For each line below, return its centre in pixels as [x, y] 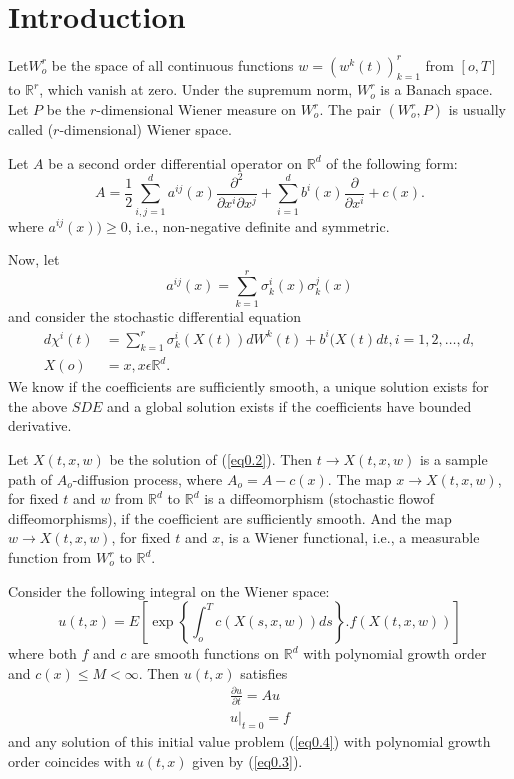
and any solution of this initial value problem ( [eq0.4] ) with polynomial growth [249, 741]
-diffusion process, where [147, 478]
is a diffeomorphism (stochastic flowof [319, 498]
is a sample [453, 459]
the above [38, 405]
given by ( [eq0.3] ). [247, 760]
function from [50, 557]
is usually [477, 109]
